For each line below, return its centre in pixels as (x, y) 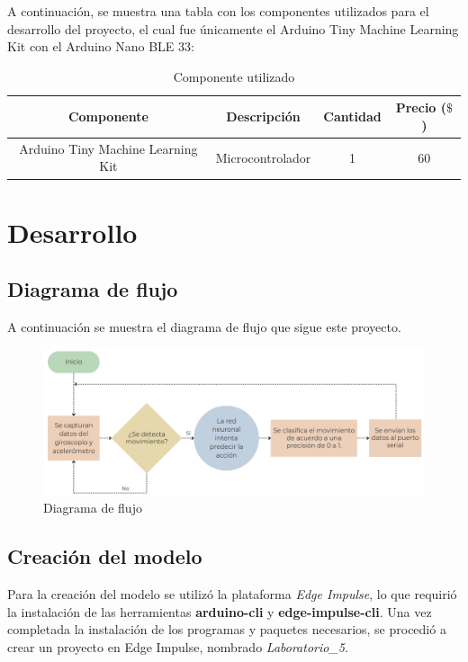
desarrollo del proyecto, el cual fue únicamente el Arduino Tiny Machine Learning (233, 28)
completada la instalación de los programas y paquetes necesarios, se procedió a (227, 629)
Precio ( (421, 107)
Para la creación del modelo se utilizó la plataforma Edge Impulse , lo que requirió (232, 594)
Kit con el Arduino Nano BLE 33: (101, 46)
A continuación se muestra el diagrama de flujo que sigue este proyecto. (204, 327)
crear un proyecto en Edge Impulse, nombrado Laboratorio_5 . (178, 646)
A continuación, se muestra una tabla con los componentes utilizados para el (218, 11)
